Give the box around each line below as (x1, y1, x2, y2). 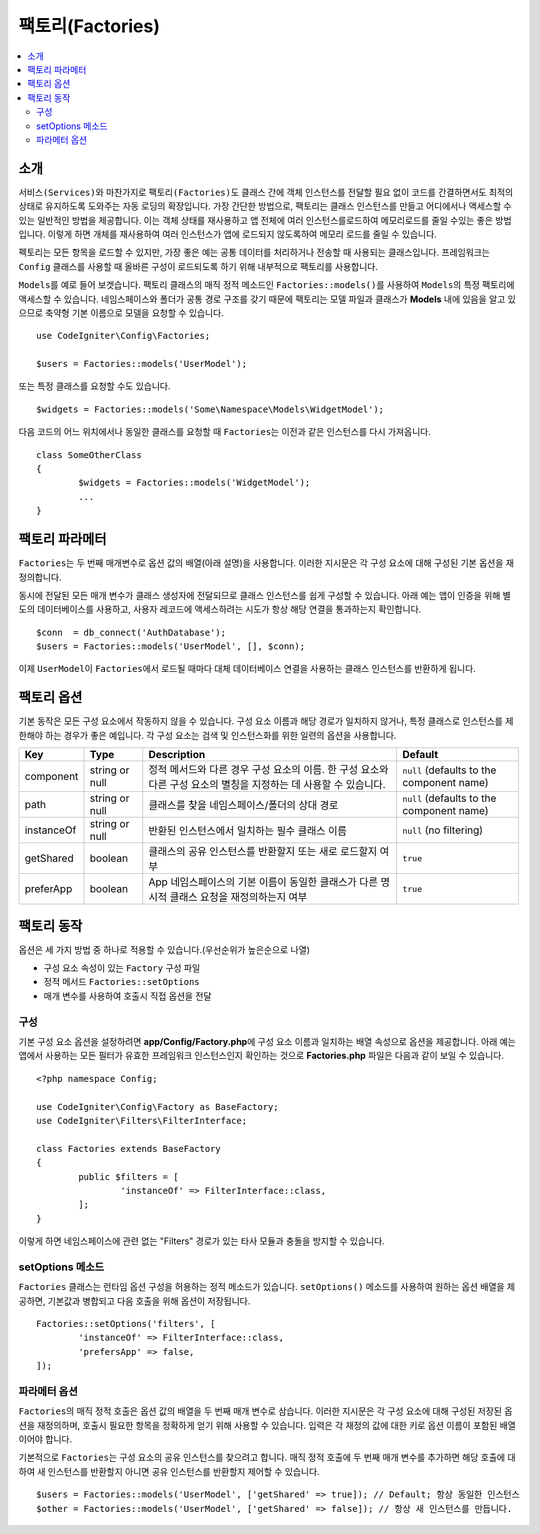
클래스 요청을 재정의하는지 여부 (169, 890, 308, 904)
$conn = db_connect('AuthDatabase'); (36, 626, 227, 638)
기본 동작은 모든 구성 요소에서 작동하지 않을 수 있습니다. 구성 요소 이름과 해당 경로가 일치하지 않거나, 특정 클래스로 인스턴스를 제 (18, 715, 514, 727)
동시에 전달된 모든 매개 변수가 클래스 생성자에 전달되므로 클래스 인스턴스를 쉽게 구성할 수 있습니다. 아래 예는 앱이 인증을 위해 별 (18, 589, 512, 601)
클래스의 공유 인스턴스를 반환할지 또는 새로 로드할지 (148, 845, 378, 859)
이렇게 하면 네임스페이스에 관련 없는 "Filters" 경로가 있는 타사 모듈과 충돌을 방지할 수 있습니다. (18, 1235, 385, 1247)
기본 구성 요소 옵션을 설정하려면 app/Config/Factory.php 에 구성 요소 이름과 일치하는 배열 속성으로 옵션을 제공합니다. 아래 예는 (18, 1035, 517, 1047)
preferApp (24, 882, 73, 896)
